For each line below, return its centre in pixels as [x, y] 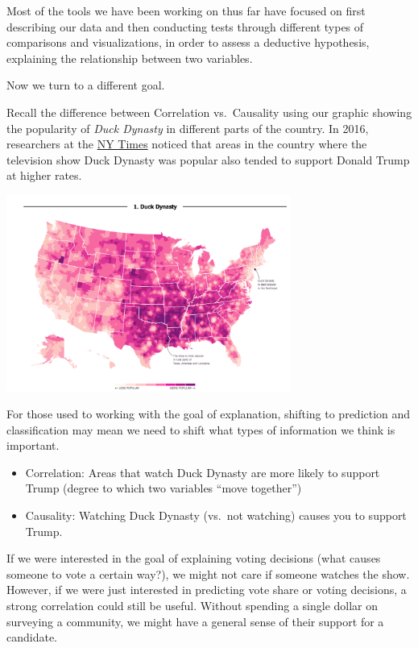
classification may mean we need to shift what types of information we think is [201, 429]
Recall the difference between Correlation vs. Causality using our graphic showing [209, 112]
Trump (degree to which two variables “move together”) [163, 488]
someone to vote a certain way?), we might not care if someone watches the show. [208, 573]
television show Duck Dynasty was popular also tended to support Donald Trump [208, 159]
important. [33, 445]
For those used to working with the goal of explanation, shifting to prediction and [209, 414]
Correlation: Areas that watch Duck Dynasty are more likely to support [203, 472]
